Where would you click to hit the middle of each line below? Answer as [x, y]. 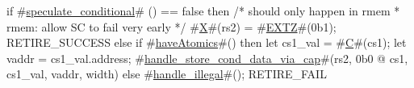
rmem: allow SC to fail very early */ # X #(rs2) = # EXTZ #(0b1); [171, 26]
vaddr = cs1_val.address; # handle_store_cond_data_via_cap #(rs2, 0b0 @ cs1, [207, 58]
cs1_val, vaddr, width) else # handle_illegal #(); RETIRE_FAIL [167, 74]
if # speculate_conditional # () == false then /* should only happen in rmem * [203, 10]
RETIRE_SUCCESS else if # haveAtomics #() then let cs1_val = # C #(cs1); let [207, 42]
